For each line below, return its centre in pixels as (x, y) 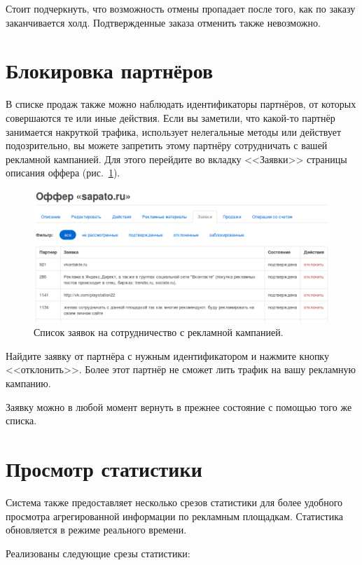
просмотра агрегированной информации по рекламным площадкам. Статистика (175, 516)
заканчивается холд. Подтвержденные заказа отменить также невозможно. (163, 22)
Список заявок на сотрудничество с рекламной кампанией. (159, 332)
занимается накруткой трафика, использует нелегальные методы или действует (174, 131)
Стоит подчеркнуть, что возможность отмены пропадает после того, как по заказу (181, 8)
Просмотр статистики (104, 468)
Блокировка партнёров (110, 70)
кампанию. (28, 383)
